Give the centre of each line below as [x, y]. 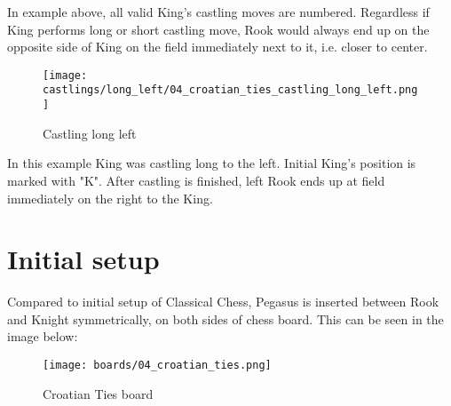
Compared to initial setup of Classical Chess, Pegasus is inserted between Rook [223, 302]
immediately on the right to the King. [110, 198]
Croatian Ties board [98, 393]
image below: [43, 336]
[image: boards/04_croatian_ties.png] [157, 366]
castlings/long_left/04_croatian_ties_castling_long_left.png [230, 90]
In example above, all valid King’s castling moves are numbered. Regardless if [218, 12]
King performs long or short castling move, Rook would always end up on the [218, 29]
